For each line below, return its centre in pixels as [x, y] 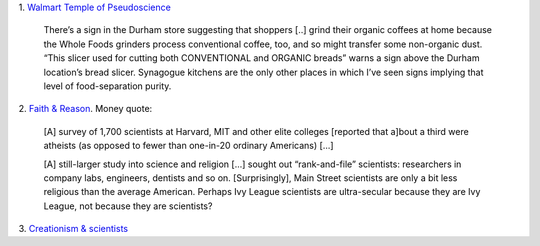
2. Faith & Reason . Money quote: [85, 109]
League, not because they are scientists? [128, 206]
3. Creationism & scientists [73, 229]
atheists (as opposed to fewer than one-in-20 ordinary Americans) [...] [188, 146]
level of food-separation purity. [107, 86]
